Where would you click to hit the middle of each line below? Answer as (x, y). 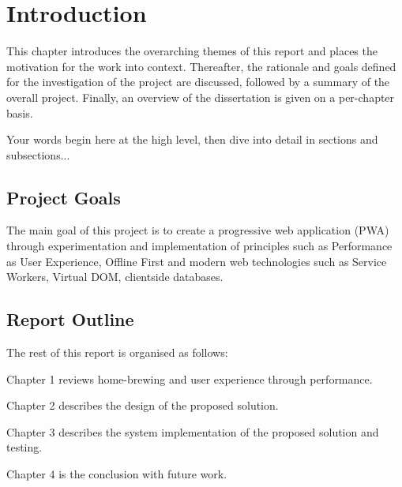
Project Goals (64, 197)
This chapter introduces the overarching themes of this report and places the (192, 51)
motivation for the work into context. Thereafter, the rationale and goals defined (201, 66)
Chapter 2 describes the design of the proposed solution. (143, 405)
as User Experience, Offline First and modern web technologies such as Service (197, 261)
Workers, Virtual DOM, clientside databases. (115, 277)
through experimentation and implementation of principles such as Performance (199, 246)
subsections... (38, 154)
